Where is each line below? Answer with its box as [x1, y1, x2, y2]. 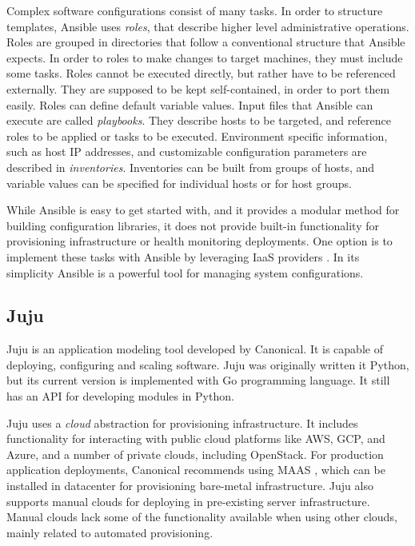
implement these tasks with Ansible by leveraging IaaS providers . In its [6, 248, 360, 265]
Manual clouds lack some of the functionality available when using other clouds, [6, 508, 397, 525]
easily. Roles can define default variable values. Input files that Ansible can [6, 96, 373, 113]
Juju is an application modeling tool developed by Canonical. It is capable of [6, 341, 383, 357]
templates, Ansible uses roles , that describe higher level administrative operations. [6, 18, 409, 34]
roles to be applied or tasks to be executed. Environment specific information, [6, 127, 388, 144]
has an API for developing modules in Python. [6, 388, 234, 405]
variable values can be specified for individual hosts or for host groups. [6, 174, 352, 191]
